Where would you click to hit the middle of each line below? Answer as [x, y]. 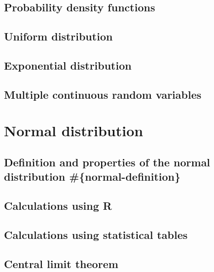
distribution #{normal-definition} [92, 176]
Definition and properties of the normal [107, 162]
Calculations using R [58, 206]
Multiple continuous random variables [103, 94]
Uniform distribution [58, 36]
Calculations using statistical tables [96, 234]
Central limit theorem [61, 263]
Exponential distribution [68, 65]
